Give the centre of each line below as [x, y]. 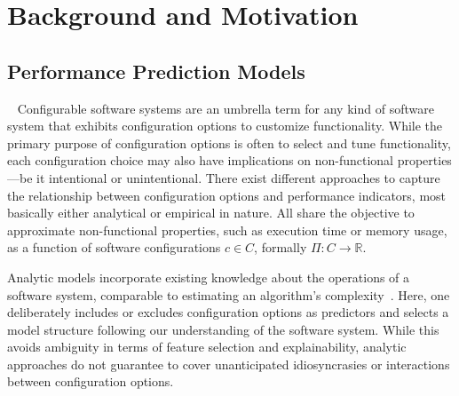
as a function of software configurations [114, 247]
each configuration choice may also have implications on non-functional [200, 160]
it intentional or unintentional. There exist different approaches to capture [238, 177]
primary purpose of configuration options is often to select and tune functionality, [229, 143]
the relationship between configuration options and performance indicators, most [227, 195]
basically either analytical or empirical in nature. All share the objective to [211, 213]
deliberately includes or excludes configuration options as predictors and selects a [228, 312]
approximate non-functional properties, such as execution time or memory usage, [227, 230]
